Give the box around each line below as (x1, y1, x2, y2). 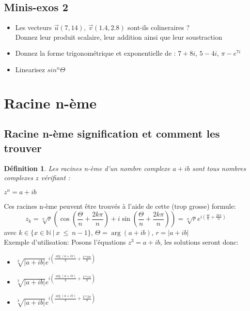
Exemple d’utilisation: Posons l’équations (4, 237, 126, 247)
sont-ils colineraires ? (127, 22, 190, 32)
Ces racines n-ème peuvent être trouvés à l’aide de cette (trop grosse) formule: (4, 201, 236, 211)
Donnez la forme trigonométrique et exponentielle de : (15, 48, 176, 58)
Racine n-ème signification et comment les (4, 126, 220, 141)
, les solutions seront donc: (160, 237, 239, 247)
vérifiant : (41, 172, 70, 183)
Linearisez (15, 64, 45, 74)
